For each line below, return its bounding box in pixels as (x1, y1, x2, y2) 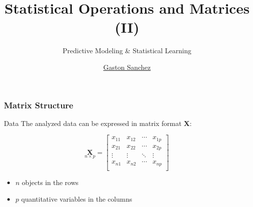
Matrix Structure (4, 99, 73, 111)
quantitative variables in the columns (21, 193, 132, 204)
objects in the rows (21, 177, 79, 187)
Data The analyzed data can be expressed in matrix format (4, 118, 182, 128)
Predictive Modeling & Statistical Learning (63, 45, 191, 56)
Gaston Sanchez (103, 62, 151, 72)
